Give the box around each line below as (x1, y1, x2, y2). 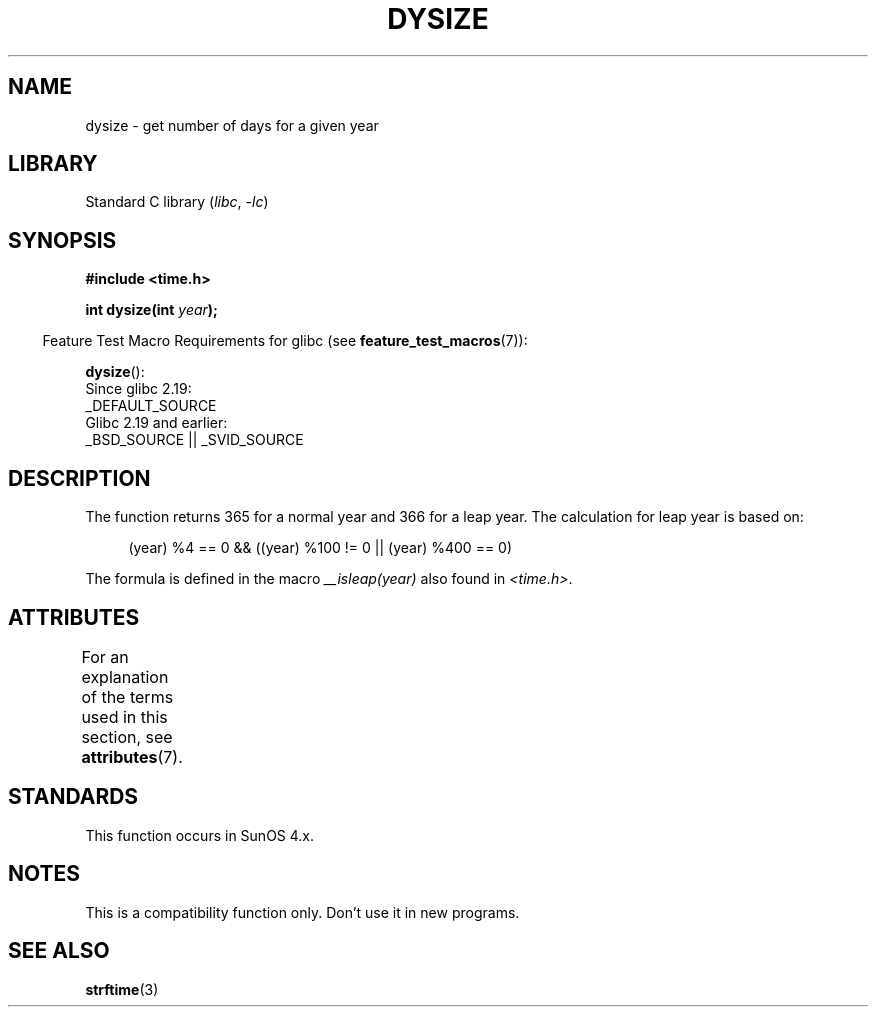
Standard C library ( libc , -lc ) (85, 193, 269, 211)
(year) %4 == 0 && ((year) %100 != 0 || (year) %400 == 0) (128, 539, 513, 557)
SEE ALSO (8, 938, 110, 964)
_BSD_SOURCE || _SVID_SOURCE (85, 431, 304, 449)
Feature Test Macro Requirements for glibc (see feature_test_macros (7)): (42, 332, 528, 350)
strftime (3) (85, 980, 159, 998)
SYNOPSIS (8, 227, 117, 253)
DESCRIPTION (8, 465, 151, 491)
